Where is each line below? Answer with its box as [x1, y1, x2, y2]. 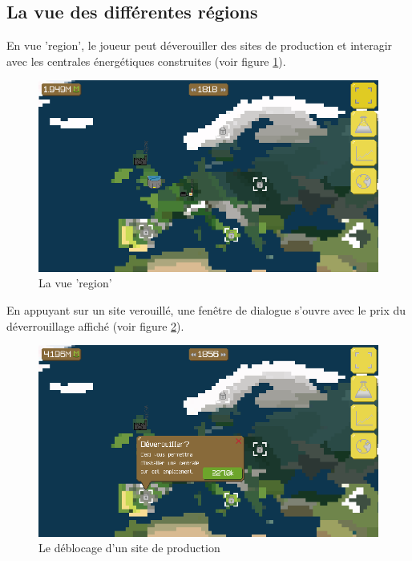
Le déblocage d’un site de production [38, 539, 220, 556]
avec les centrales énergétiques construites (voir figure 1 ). [6, 52, 286, 69]
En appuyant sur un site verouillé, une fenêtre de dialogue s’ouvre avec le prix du [6, 302, 406, 319]
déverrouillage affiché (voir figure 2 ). [6, 317, 184, 334]
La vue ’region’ [38, 274, 112, 291]
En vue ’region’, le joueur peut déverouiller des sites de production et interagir [6, 37, 393, 54]
